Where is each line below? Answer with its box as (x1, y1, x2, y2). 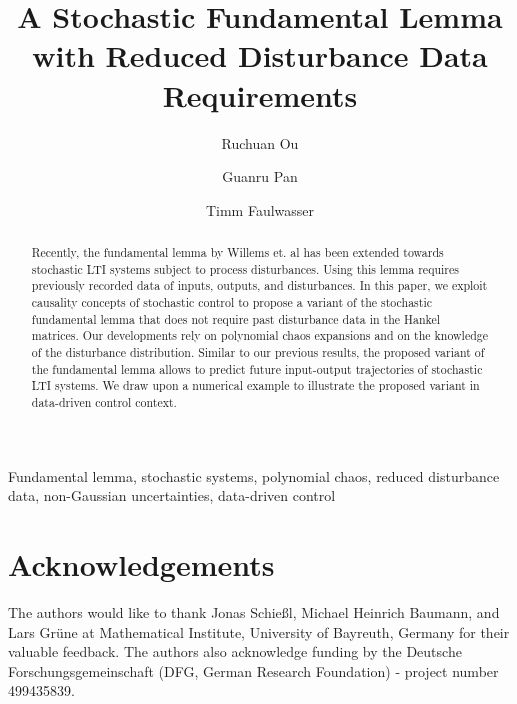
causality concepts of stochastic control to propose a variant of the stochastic (31, 294, 432, 311)
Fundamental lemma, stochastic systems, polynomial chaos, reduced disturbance (8, 465, 500, 486)
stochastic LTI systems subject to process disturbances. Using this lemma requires (31, 260, 459, 277)
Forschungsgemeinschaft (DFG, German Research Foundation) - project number (8, 660, 499, 681)
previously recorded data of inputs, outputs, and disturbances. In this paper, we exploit (31, 277, 488, 294)
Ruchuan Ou (221, 132, 299, 153)
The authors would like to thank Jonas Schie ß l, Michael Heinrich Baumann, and (8, 601, 500, 622)
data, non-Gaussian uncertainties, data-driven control (8, 485, 336, 506)
